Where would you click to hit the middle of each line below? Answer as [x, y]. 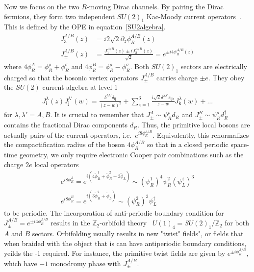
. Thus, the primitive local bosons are [194, 125]
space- [240, 144]
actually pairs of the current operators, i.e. [68, 135]
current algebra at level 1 [80, 87]
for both [237, 223]
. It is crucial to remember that [97, 114]
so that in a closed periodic [188, 144]
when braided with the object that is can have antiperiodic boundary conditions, [125, 243]
